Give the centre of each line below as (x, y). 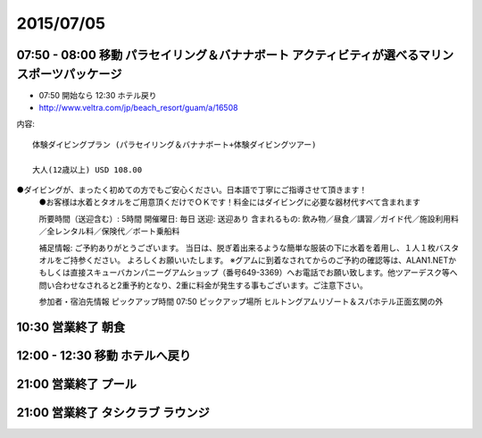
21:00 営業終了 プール (77, 384)
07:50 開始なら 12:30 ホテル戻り (98, 95)
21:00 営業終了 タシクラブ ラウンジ (113, 413)
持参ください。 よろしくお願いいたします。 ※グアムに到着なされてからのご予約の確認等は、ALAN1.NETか (263, 260)
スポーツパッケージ (69, 74)
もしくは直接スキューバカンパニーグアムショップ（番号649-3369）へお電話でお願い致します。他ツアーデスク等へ (248, 273)
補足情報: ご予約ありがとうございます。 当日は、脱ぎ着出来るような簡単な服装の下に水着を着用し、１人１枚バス (245, 248)
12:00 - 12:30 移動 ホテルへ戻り (104, 355)
